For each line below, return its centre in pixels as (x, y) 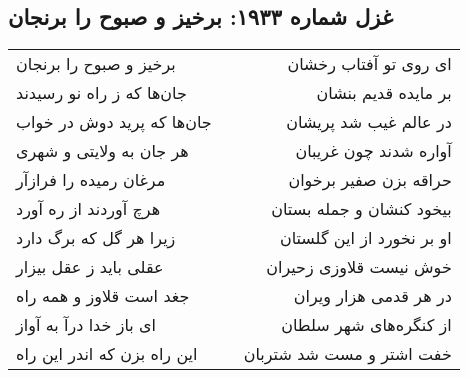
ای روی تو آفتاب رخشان (369, 64)
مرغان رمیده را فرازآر (91, 180)
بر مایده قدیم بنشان (384, 93)
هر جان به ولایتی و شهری (102, 151)
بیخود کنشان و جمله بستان (361, 209)
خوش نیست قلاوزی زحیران (359, 267)
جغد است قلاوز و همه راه (103, 296)
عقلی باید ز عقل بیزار (90, 267)
